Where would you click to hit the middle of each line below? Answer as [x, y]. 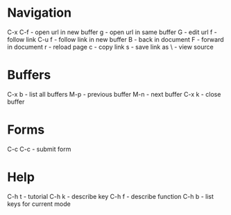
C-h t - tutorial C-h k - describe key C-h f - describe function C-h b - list [110, 196]
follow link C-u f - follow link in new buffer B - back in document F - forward [115, 39]
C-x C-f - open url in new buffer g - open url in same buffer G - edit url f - [112, 32]
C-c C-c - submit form [39, 149]
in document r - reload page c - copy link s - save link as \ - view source [110, 47]
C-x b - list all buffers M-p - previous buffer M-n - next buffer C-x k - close [114, 94]
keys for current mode [39, 204]
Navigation [39, 13]
